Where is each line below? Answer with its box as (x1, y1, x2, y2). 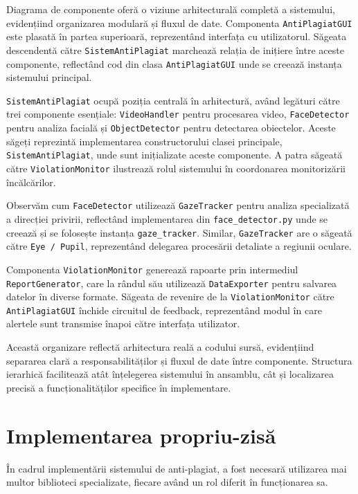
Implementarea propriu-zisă (6, 421, 276, 449)
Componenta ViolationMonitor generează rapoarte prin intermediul (6, 262, 298, 276)
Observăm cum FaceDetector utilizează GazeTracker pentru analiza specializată (6, 198, 350, 212)
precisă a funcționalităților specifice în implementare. (6, 380, 231, 394)
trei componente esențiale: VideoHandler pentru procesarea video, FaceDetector (6, 107, 350, 121)
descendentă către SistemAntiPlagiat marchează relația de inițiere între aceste (6, 42, 344, 57)
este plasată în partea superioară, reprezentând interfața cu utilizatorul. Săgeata (6, 29, 347, 44)
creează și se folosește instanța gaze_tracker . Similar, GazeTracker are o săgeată (6, 225, 352, 239)
